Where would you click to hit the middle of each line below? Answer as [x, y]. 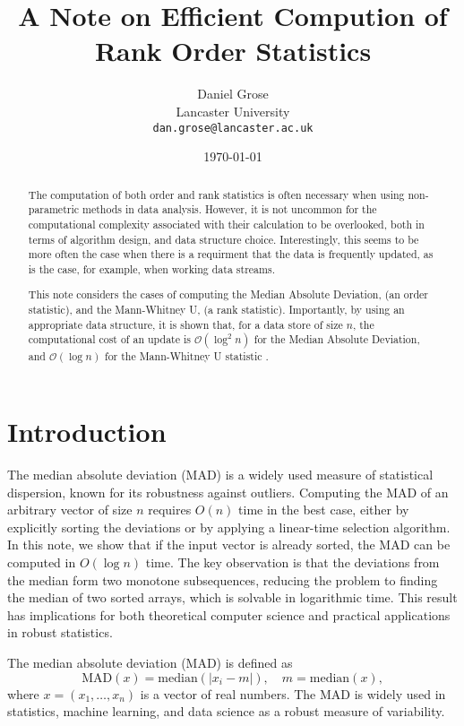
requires [170, 510]
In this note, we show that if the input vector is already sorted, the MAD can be [229, 544]
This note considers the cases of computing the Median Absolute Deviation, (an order [228, 294]
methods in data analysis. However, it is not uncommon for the [229, 209]
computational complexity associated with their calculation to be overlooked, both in [226, 224]
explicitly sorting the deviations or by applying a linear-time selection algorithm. [229, 527]
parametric [54, 209]
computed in [42, 562]
